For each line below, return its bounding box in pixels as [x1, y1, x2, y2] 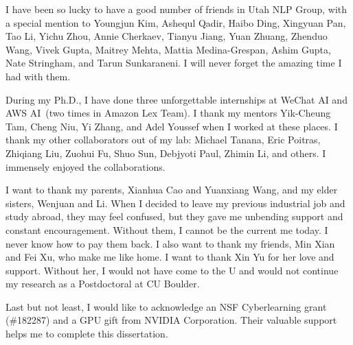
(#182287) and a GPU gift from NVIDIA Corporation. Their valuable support [5, 313, 337, 327]
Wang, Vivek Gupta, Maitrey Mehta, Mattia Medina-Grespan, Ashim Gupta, [5, 42, 331, 56]
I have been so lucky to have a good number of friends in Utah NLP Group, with [5, 2, 347, 16]
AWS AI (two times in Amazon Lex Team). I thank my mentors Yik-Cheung [5, 106, 331, 120]
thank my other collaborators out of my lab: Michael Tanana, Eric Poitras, [5, 132, 321, 147]
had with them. [5, 69, 71, 83]
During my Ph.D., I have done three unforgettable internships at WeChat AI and [5, 92, 348, 106]
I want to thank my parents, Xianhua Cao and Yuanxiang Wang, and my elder [5, 182, 338, 197]
